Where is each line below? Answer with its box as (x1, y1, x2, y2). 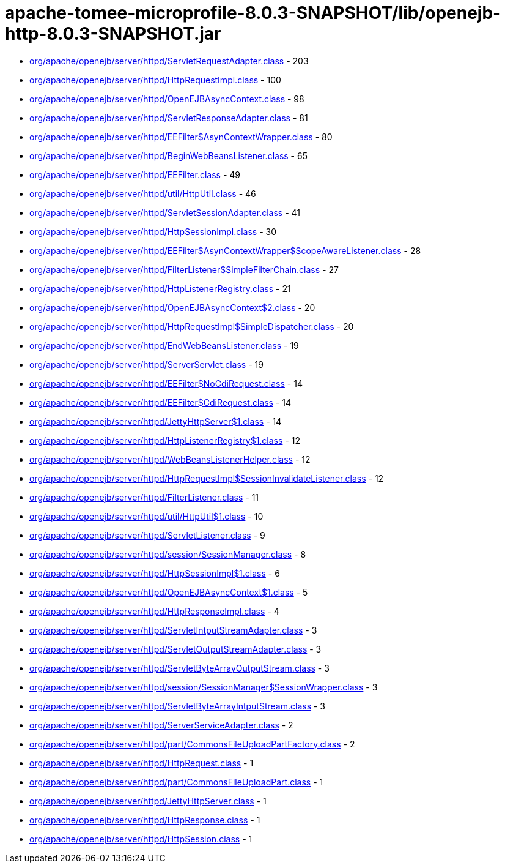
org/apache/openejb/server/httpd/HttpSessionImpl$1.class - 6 (29, 567, 280, 578)
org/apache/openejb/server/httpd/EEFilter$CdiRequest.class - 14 (29, 397, 292, 408)
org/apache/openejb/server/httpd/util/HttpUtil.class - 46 (29, 188, 256, 199)
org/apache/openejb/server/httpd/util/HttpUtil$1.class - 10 (29, 511, 264, 522)
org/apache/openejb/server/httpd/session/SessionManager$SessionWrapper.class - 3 (29, 681, 378, 692)
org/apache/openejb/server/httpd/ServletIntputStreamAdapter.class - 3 (29, 624, 317, 635)
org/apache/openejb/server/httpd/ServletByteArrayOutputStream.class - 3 (29, 662, 330, 673)
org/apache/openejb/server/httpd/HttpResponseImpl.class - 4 (29, 605, 279, 616)
